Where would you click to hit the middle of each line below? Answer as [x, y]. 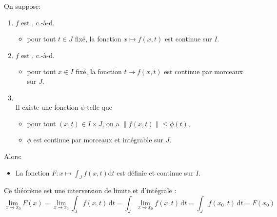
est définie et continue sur [155, 172]
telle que [100, 107]
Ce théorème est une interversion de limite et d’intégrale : [90, 190]
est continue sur [188, 39]
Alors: [13, 156]
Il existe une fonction [47, 107]
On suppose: [22, 6]
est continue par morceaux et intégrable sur [98, 140]
